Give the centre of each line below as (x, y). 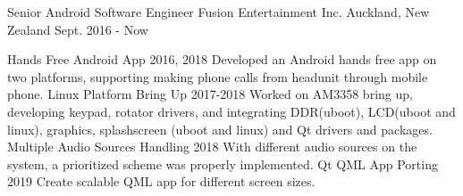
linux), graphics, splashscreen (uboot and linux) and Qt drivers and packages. (220, 129)
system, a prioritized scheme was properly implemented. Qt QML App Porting (223, 163)
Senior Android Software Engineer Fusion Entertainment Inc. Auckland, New (219, 12)
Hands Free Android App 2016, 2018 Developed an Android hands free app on (222, 59)
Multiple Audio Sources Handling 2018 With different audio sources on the (212, 147)
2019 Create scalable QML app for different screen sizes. (161, 181)
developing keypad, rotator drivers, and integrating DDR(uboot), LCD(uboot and (231, 111)
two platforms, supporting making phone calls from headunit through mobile (218, 76)
